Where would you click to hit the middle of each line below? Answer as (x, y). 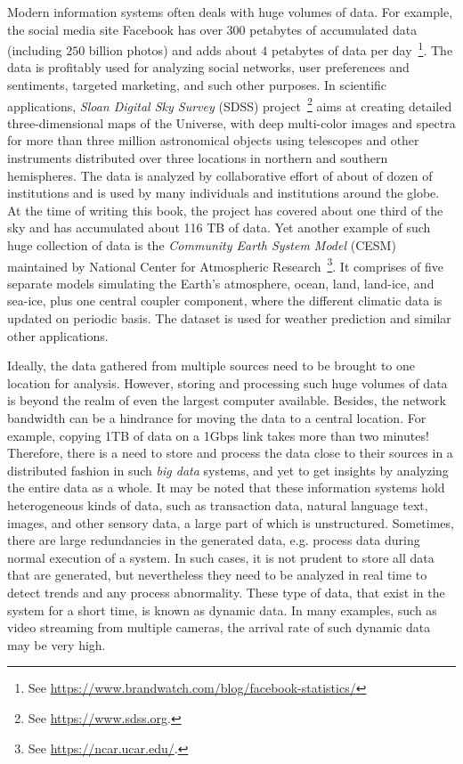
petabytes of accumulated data (333, 29)
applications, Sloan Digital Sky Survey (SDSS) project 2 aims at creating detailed (230, 104)
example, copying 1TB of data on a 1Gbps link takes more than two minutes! (218, 435)
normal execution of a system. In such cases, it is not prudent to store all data (221, 557)
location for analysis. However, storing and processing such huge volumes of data (227, 382)
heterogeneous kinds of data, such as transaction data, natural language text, (218, 505)
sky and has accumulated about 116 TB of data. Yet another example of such (219, 228)
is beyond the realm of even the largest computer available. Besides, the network (227, 400)
